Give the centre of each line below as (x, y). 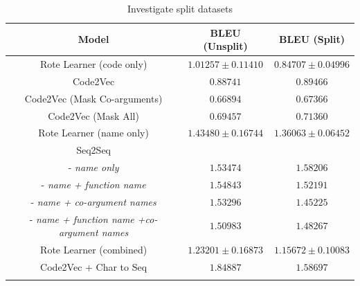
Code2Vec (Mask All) (93, 115)
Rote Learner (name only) (93, 133)
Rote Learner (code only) (93, 64)
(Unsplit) (225, 46)
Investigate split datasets (180, 8)
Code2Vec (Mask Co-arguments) (93, 98)
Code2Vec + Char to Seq (94, 266)
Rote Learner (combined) (94, 250)
